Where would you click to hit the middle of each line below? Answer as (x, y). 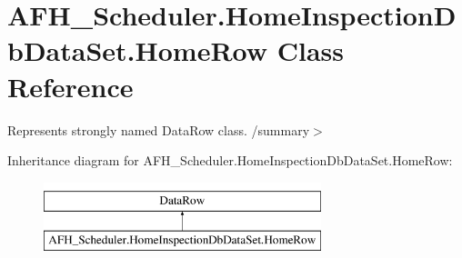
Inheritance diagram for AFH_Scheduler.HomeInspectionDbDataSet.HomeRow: (230, 160)
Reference (70, 86)
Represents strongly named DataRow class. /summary (159, 129)
